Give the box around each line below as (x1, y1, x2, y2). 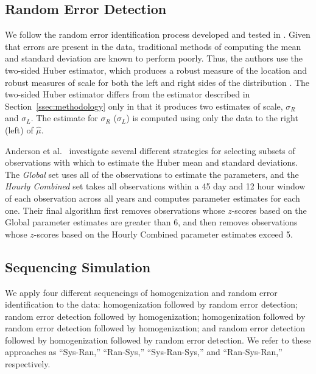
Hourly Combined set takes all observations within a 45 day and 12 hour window (5, 180, 306, 192)
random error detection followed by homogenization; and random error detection (5, 322, 306, 334)
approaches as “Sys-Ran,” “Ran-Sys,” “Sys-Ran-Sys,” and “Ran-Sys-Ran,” (5, 345, 283, 358)
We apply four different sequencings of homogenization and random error (5, 286, 278, 298)
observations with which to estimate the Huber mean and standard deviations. (5, 156, 298, 169)
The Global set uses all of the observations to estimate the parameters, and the (5, 168, 299, 180)
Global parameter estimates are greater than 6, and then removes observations (5, 216, 298, 228)
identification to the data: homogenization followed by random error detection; (5, 298, 298, 311)
